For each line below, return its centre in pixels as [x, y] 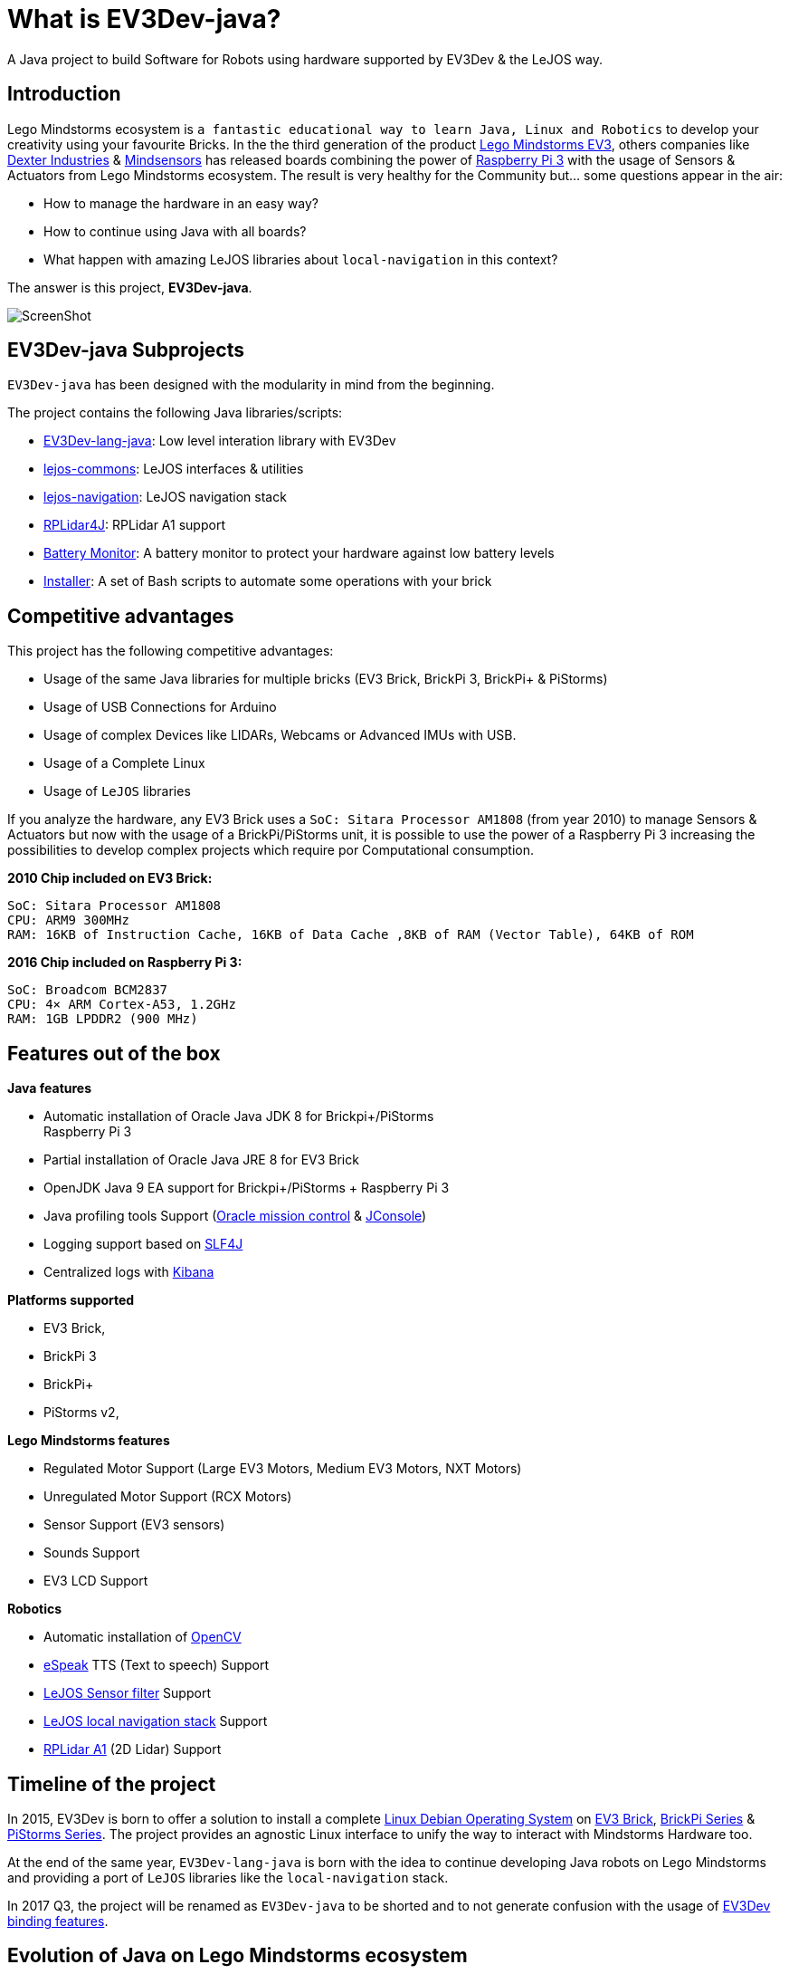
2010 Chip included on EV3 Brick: [110, 878]
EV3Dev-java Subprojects [126, 350]
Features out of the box [114, 1053]
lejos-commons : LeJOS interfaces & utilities [174, 469]
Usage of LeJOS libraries [117, 791]
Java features [50, 1088]
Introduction [64, 94]
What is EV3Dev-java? [144, 19]
